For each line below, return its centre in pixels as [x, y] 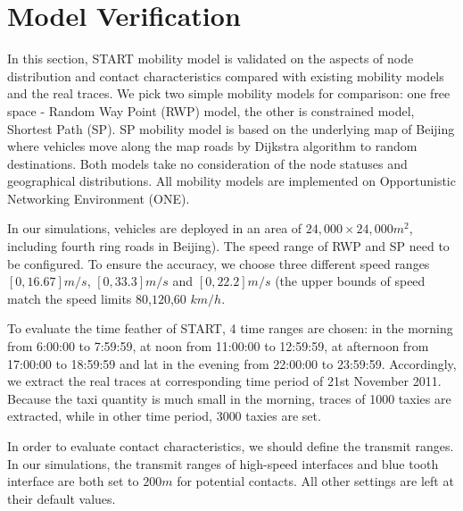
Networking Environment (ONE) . [99, 198]
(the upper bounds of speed [350, 281]
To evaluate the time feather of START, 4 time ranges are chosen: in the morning [230, 328]
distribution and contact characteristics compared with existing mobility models [226, 75]
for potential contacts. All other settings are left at [315, 481]
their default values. [62, 498]
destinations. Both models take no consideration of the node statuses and [207, 163]
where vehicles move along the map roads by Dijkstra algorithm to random [212, 146]
